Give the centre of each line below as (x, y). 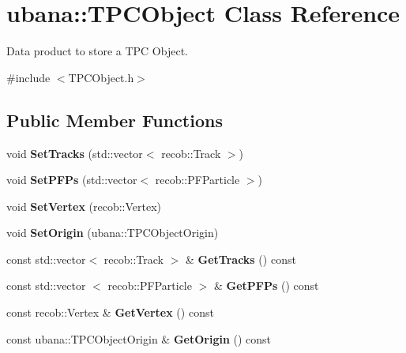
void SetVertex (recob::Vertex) (84, 206)
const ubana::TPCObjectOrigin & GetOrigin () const (139, 338)
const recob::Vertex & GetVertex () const (110, 312)
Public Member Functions (115, 120)
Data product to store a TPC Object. (97, 51)
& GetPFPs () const (266, 285)
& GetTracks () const (241, 259)
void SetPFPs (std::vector (72, 180)
